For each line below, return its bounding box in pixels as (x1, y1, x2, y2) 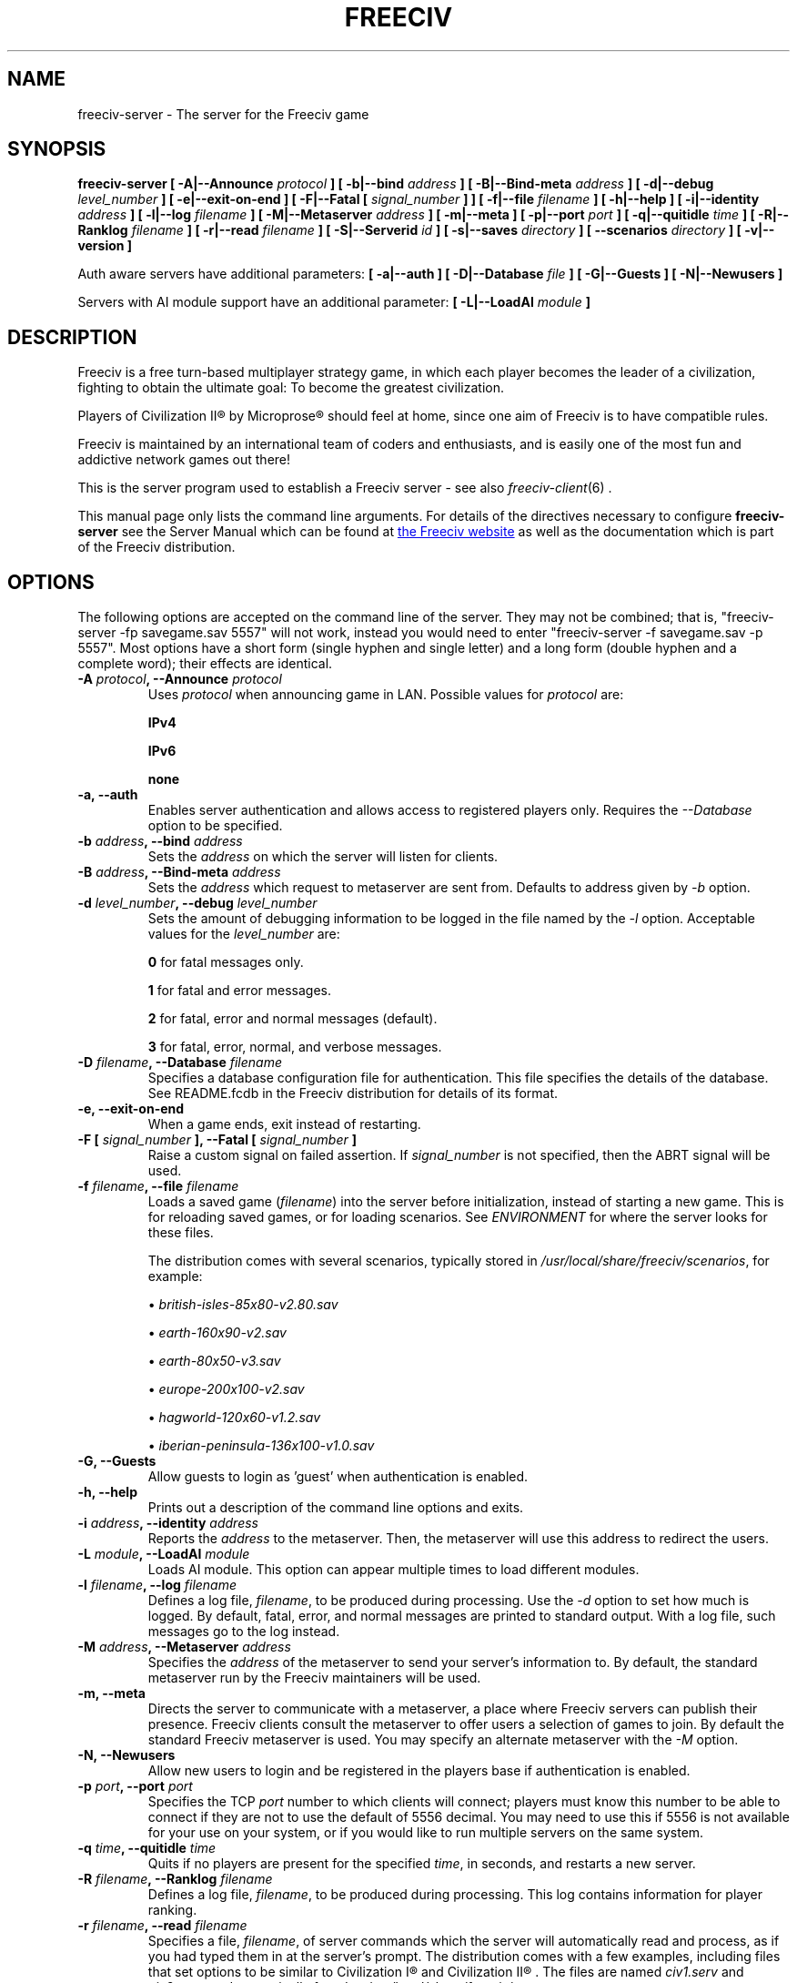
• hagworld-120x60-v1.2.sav (147, 1409, 321, 1426)
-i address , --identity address (77, 1515, 258, 1531)
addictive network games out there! (77, 452, 291, 468)
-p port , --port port (77, 1778, 193, 1795)
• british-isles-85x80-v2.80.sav (147, 1297, 338, 1313)
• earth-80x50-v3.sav (147, 1353, 281, 1369)
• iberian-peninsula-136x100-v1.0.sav (147, 1438, 375, 1454)
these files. (147, 1225, 214, 1241)
